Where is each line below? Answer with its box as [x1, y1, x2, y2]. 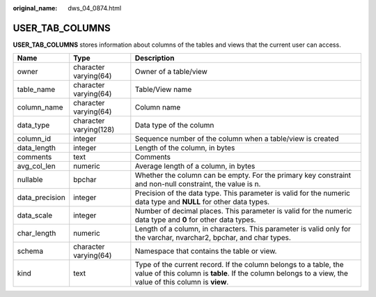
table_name [17, 84, 56, 94]
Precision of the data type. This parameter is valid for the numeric [134, 188, 351, 198]
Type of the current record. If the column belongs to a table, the [134, 260, 344, 270]
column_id [17, 134, 52, 144]
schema [17, 246, 44, 256]
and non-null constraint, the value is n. [134, 179, 261, 189]
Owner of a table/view [134, 67, 208, 77]
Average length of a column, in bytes [134, 161, 256, 171]
